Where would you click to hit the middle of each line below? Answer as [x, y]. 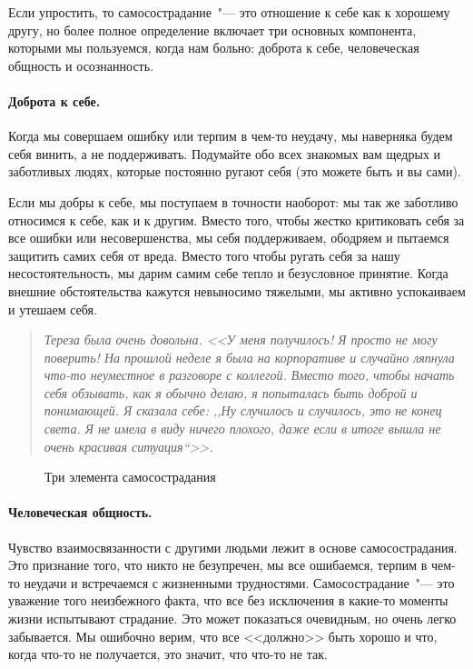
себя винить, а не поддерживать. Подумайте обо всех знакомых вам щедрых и [225, 153]
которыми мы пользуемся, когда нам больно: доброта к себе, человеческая [214, 48]
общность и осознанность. [81, 65]
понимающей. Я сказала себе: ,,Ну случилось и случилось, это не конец [243, 410]
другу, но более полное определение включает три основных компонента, [212, 30]
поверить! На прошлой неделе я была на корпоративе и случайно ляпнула [249, 357]
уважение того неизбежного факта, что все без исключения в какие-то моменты [228, 600]
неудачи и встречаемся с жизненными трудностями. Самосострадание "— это [239, 582]
